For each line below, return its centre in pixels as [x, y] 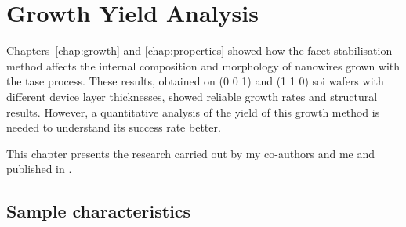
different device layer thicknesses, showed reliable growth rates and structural [192, 96]
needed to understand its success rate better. [114, 127]
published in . [39, 169]
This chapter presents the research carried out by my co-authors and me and [191, 153]
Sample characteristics [99, 211]
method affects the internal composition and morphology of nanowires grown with [203, 65]
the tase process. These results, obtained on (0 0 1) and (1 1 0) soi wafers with [195, 81]
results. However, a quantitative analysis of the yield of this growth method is [193, 112]
